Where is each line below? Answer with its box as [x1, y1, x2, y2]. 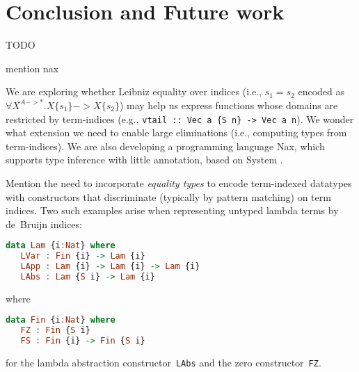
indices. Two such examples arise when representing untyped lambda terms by [6, 203, 339, 218]
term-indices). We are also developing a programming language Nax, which [6, 138, 325, 153]
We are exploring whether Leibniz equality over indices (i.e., [6, 84, 262, 99]
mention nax [6, 60, 59, 75]
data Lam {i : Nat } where [6, 241, 115, 251]
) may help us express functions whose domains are [119, 97, 338, 112]
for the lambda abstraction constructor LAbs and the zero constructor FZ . [6, 355, 321, 370]
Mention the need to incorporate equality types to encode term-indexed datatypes [6, 175, 352, 190]
